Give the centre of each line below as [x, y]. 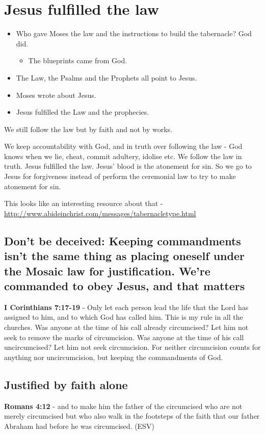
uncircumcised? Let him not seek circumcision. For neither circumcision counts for [132, 347]
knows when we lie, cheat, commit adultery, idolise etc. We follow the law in [123, 156]
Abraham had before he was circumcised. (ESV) [79, 426]
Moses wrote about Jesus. [56, 95]
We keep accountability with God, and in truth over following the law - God [123, 146]
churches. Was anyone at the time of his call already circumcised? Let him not [126, 327]
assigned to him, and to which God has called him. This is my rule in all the [124, 317]
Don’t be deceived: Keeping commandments [123, 240]
